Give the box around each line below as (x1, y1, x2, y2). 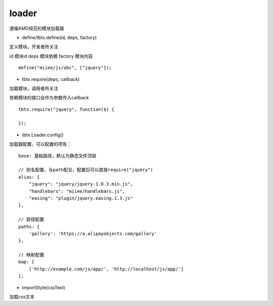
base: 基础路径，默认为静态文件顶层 (18, 153, 97, 159)
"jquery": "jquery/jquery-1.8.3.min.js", (28, 181, 133, 187)
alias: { (18, 174, 40, 180)
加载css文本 (9, 294, 35, 300)
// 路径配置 (18, 216, 44, 223)
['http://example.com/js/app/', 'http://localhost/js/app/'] (28, 266, 184, 272)
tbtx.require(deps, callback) (22, 76, 80, 82)
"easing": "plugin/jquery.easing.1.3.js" (28, 195, 133, 201)
